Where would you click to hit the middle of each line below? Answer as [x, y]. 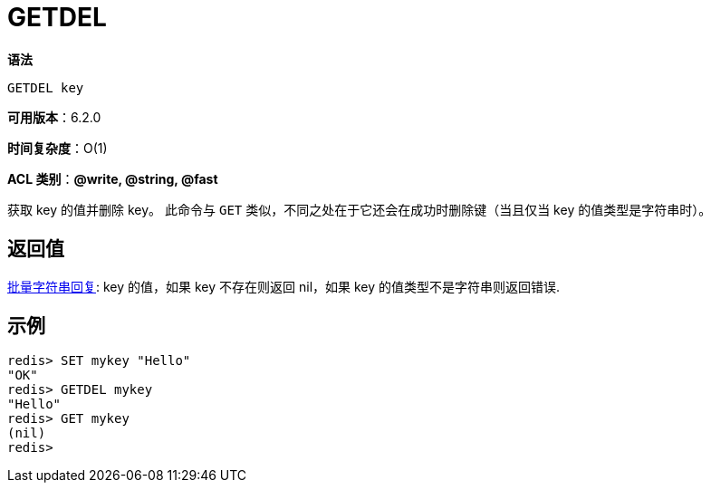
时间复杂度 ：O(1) [58, 148]
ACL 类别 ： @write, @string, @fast [113, 178]
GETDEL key [46, 87]
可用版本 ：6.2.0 [54, 117]
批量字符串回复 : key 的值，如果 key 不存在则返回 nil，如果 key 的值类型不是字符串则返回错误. [284, 286]
